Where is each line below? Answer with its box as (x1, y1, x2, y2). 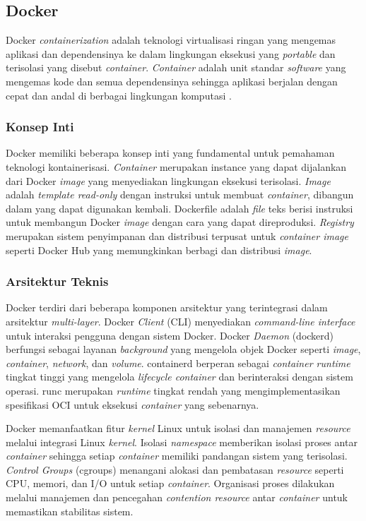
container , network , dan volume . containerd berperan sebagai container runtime (6, 355, 350, 370)
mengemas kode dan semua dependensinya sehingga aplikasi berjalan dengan (6, 73, 338, 88)
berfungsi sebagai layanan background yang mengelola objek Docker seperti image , (6, 342, 361, 357)
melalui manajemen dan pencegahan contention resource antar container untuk (6, 490, 348, 505)
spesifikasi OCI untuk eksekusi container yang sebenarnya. (6, 397, 259, 412)
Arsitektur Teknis (6, 273, 109, 290)
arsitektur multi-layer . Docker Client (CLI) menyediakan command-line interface (6, 313, 355, 328)
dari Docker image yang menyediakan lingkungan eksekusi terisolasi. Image (6, 173, 331, 188)
